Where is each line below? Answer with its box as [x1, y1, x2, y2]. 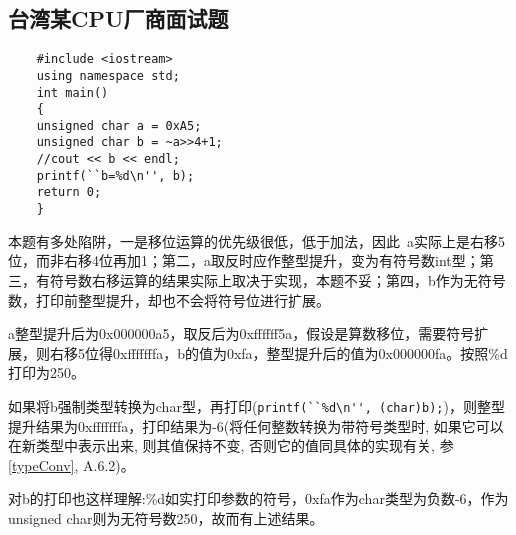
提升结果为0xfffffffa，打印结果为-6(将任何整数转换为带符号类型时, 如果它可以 [8, 415, 504, 436]
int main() [36, 85, 109, 100]
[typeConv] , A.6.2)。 [8, 454, 135, 475]
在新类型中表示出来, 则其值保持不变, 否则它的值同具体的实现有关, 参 [8, 435, 454, 456]
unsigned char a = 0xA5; [36, 118, 202, 133]
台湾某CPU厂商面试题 [8, 3, 229, 34]
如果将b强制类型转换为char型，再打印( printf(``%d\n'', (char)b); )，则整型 [8, 395, 505, 416]
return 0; [36, 185, 102, 200]
